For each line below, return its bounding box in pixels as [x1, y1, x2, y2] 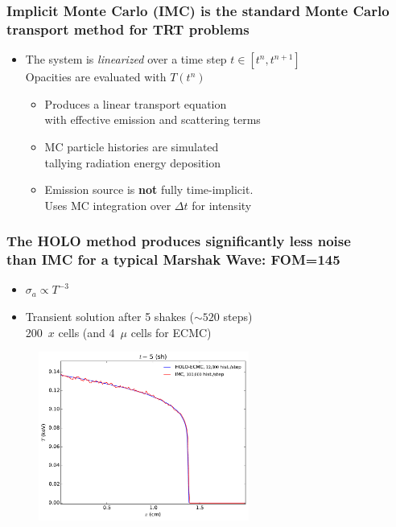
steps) [223, 308, 253, 325]
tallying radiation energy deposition [44, 154, 221, 171]
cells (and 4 [58, 323, 115, 340]
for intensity [192, 196, 252, 213]
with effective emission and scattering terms [44, 111, 261, 128]
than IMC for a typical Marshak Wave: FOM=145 [6, 249, 340, 270]
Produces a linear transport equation [44, 95, 227, 112]
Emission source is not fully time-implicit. [44, 181, 254, 198]
